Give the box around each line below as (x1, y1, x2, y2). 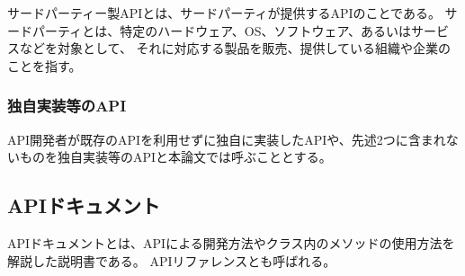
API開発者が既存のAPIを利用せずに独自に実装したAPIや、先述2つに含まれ (7, 129, 446, 148)
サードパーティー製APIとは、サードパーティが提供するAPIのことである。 (7, 4, 441, 22)
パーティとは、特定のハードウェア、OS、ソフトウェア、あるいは (31, 21, 412, 40)
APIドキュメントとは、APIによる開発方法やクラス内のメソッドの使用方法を (7, 233, 455, 252)
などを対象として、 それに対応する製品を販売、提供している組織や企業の (19, 39, 452, 58)
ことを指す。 (7, 56, 82, 75)
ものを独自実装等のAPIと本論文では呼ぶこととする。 (19, 147, 332, 166)
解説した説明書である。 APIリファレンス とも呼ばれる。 (7, 251, 336, 270)
